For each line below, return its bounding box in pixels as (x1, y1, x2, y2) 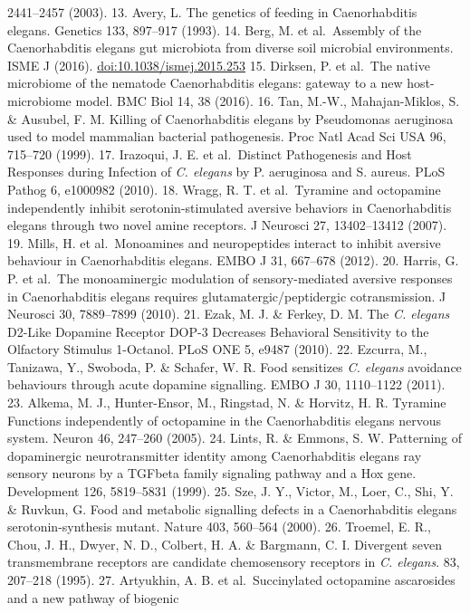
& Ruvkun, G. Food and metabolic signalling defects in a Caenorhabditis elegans (7, 499, 457, 518)
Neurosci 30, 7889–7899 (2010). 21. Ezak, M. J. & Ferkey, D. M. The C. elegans (7, 304, 450, 323)
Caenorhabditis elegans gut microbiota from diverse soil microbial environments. (7, 38, 454, 57)
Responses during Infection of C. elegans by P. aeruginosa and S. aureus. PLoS (7, 162, 446, 181)
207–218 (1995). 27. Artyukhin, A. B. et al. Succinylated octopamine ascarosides (7, 570, 456, 589)
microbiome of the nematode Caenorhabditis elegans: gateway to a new (7, 73, 403, 92)
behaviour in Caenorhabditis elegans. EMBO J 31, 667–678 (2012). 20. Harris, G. (7, 251, 459, 270)
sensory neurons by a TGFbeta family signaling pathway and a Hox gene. (7, 464, 417, 483)
